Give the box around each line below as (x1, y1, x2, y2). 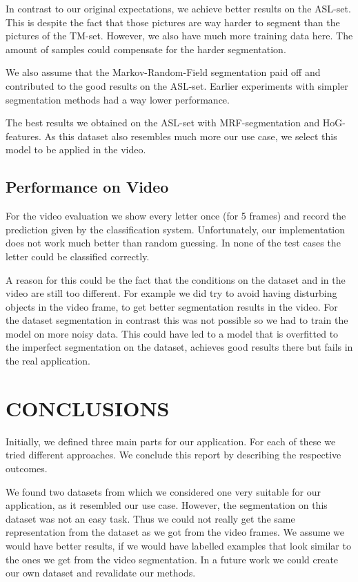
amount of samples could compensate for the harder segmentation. (6, 41, 286, 56)
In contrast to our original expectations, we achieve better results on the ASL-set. (6, 1, 351, 15)
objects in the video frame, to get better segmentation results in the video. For (6, 299, 338, 313)
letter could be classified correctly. (6, 249, 150, 263)
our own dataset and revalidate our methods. (6, 565, 196, 580)
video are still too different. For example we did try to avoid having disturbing (6, 286, 337, 300)
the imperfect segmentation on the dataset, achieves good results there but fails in (6, 340, 353, 354)
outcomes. (6, 460, 48, 475)
